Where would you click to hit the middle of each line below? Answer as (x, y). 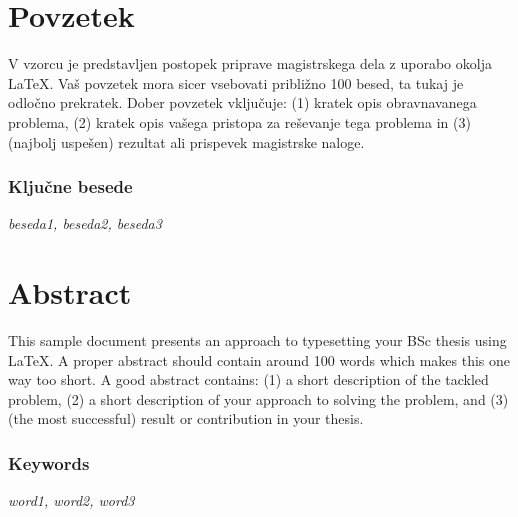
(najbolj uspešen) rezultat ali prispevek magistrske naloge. (186, 141)
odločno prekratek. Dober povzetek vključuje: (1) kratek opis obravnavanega (242, 102)
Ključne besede (70, 186)
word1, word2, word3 (71, 500)
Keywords (49, 462)
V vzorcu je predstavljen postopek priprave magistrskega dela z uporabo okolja (250, 63)
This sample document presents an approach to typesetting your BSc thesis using (257, 340)
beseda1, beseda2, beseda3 (85, 223)
